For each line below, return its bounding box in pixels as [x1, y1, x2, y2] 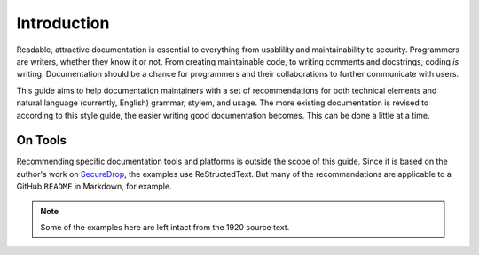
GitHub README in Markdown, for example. [16, 182, 172, 192]
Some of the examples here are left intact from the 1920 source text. [40, 221, 290, 232]
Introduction [16, 13, 110, 33]
